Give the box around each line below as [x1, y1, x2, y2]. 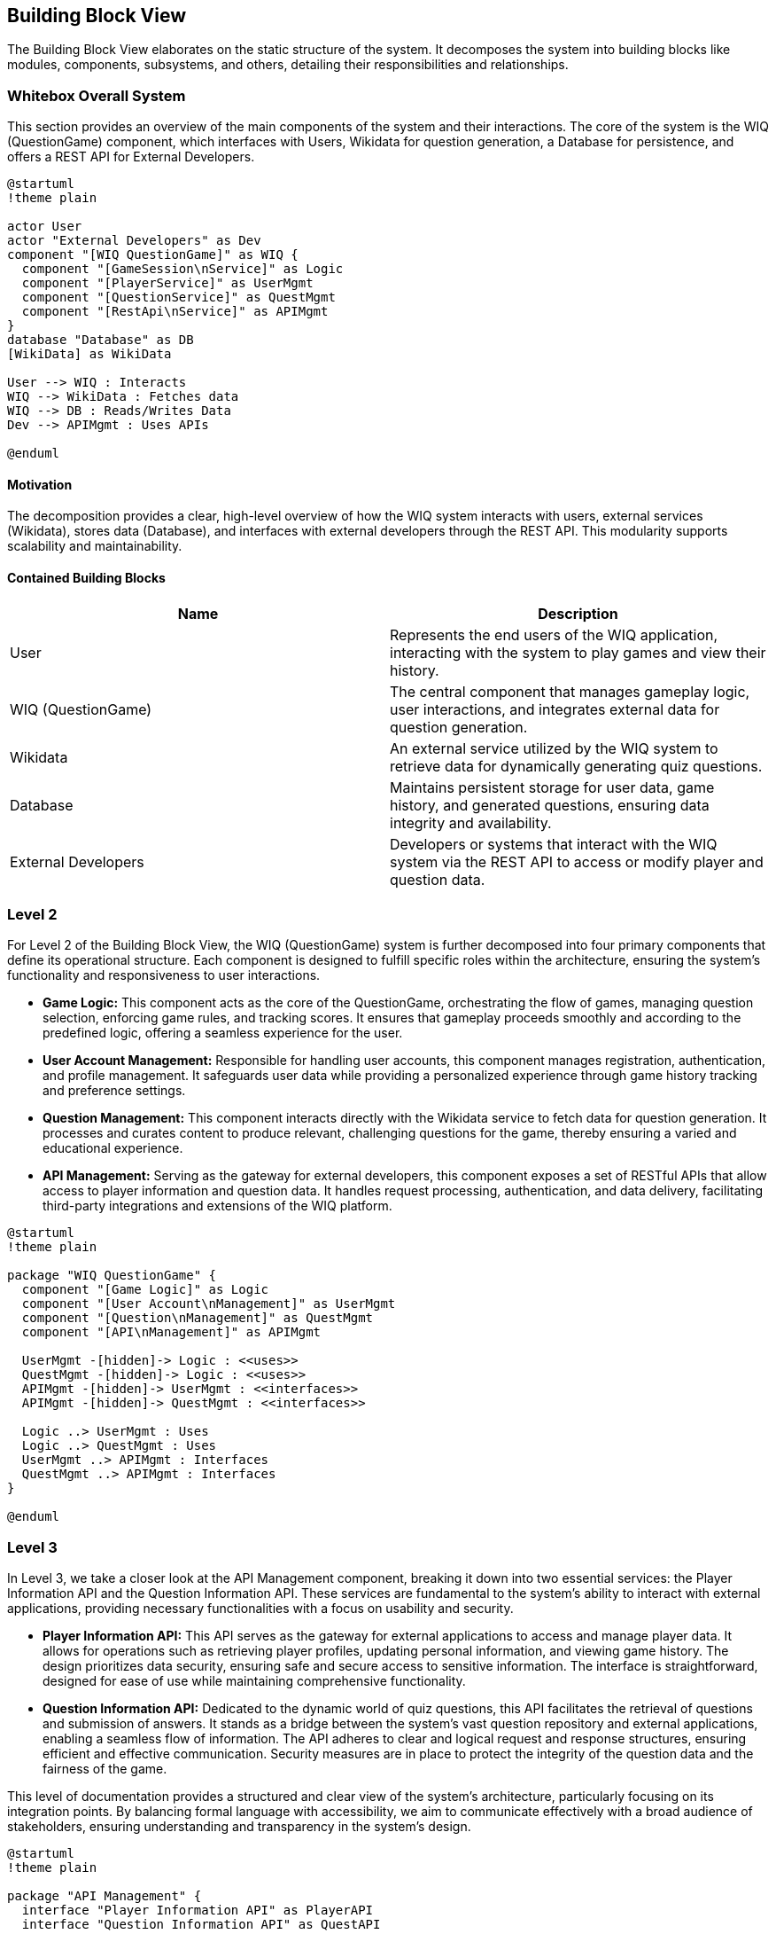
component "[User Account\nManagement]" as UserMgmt [21, 1296, 396, 1312]
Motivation [7, 476, 73, 492]
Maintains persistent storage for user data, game [390, 778, 715, 796]
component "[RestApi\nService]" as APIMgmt [21, 304, 329, 319]
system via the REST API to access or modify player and [390, 852, 764, 871]
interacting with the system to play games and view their [390, 643, 766, 662]
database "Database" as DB [7, 333, 194, 348]
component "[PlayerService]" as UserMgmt [21, 276, 314, 291]
